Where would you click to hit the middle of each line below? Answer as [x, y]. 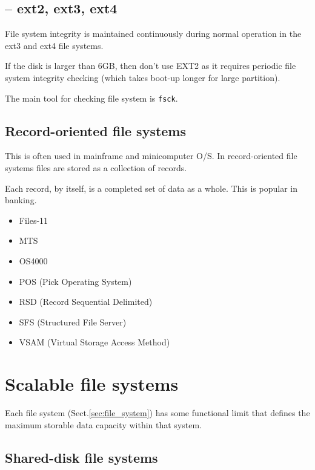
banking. [21, 200]
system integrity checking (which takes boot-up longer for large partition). [143, 77]
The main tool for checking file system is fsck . [91, 98]
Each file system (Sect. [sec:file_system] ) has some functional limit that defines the [157, 413]
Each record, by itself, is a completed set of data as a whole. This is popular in [151, 188]
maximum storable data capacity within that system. [103, 424]
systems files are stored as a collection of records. [96, 168]
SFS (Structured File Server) [73, 321]
